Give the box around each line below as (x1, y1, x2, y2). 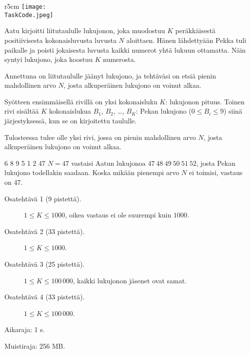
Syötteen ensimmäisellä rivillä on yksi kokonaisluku (4, 96, 157, 106)
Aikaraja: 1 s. (4, 324, 45, 334)
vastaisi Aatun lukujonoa (71, 157, 146, 168)
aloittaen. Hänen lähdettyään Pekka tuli (126, 35, 247, 45)
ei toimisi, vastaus (189, 167, 243, 177)
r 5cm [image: (4, 1, 46, 11)
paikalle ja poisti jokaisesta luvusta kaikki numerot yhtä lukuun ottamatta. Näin (4, 44, 246, 55)
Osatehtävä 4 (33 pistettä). (4, 292, 85, 302)
